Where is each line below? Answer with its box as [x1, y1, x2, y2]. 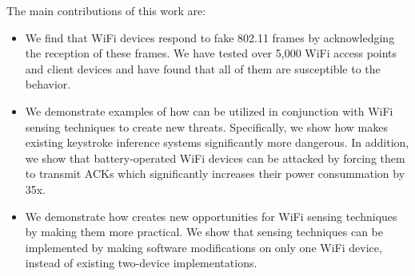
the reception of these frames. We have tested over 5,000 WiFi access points [25, 45, 397, 61]
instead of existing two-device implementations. [25, 254, 257, 271]
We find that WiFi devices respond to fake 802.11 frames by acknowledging [25, 29, 395, 45]
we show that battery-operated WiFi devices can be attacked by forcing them [25, 149, 405, 166]
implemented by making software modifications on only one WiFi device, [25, 239, 382, 255]
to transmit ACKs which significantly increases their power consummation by [25, 165, 405, 182]
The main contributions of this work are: [6, 2, 206, 18]
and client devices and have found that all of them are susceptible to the [25, 60, 381, 77]
